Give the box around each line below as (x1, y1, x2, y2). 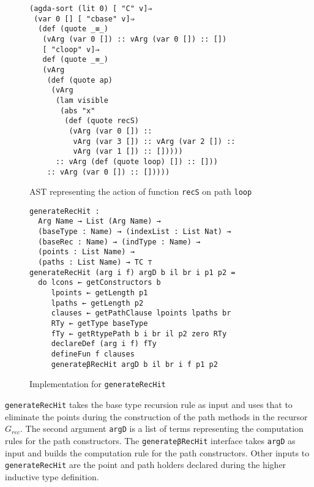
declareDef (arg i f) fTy (51, 339, 157, 349)
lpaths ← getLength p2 (51, 298, 144, 308)
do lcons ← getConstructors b (38, 278, 161, 287)
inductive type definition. (5, 470, 99, 483)
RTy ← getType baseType (51, 319, 148, 328)
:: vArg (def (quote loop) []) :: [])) (55, 157, 218, 166)
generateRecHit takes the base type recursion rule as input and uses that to (5, 398, 293, 410)
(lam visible (55, 96, 108, 105)
